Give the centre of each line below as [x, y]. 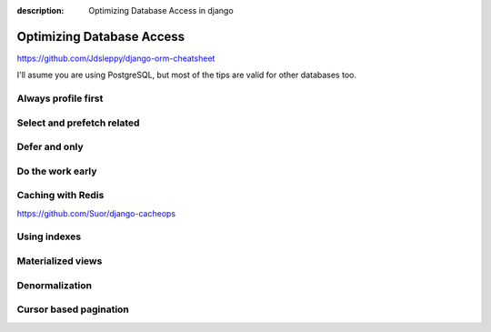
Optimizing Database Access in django [161, 10]
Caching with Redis [60, 196]
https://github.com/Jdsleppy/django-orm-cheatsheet [116, 58]
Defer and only [50, 147]
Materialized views [60, 261]
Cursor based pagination [73, 309]
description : [40, 10]
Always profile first [60, 98]
